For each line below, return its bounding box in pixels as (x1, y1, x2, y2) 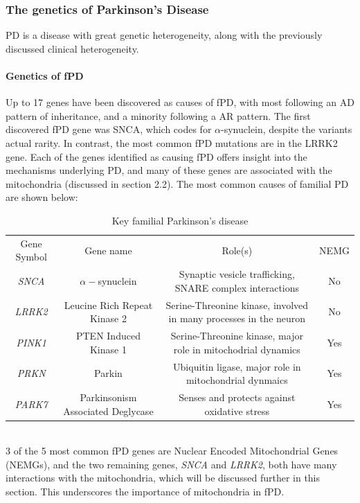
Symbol (15, 249, 47, 264)
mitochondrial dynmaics (186, 373, 288, 387)
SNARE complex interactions (174, 280, 300, 294)
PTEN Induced (75, 328, 141, 343)
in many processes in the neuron (168, 311, 306, 326)
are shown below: (6, 190, 78, 204)
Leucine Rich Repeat (64, 297, 153, 312)
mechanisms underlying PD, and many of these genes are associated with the (6, 163, 332, 177)
